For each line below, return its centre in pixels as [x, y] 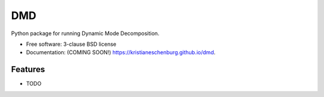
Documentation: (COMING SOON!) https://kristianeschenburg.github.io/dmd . [121, 52]
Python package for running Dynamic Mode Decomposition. [85, 33]
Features [28, 69]
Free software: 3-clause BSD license [71, 44]
